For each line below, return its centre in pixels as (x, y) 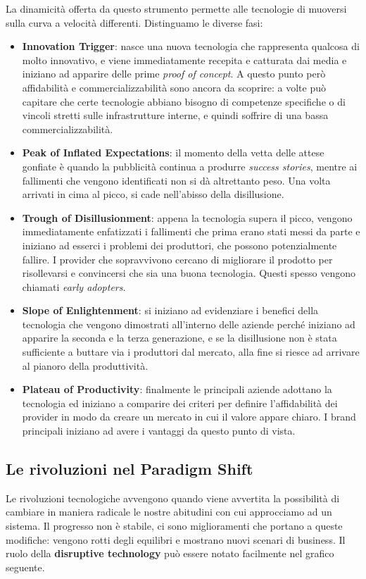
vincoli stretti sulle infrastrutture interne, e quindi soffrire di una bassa (175, 115)
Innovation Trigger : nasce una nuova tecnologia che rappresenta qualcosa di (191, 46)
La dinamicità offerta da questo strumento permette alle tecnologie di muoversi (176, 8)
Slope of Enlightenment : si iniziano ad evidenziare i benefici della (170, 310)
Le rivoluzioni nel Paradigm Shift (130, 469)
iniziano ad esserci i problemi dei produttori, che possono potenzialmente (179, 245)
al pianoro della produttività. (85, 365)
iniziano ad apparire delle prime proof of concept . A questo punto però (174, 74)
